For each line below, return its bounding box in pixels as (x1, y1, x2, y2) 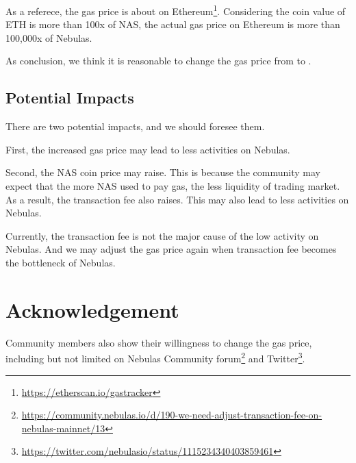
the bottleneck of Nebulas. (5, 255, 116, 269)
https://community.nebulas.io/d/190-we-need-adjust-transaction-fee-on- (21, 408, 322, 422)
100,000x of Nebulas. (5, 30, 92, 45)
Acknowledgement (5, 295, 179, 323)
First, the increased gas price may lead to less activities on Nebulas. (5, 142, 290, 156)
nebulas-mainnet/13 (21, 421, 105, 435)
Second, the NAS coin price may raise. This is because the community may (5, 165, 320, 179)
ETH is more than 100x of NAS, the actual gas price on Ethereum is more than (5, 17, 340, 32)
